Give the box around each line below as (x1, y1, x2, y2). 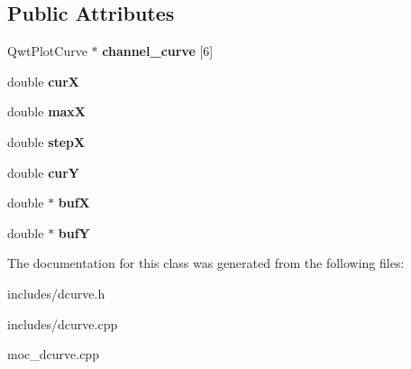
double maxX (7, 102, 87, 121)
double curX (7, 71, 80, 90)
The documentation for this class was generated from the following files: (7, 254, 405, 272)
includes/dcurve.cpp (7, 314, 118, 333)
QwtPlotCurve (7, 42, 87, 60)
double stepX (7, 132, 86, 151)
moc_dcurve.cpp (7, 345, 99, 364)
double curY (7, 162, 80, 181)
